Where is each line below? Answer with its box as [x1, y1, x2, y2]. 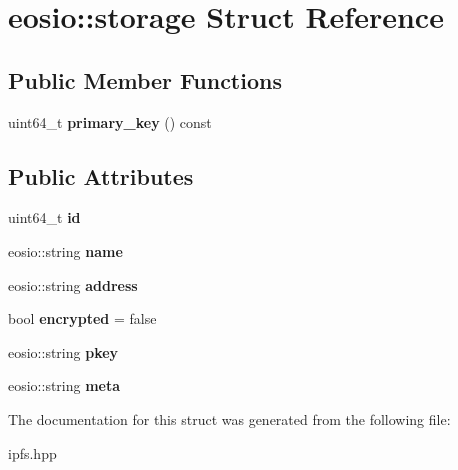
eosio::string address [8, 274, 138, 295]
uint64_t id [8, 207, 81, 228]
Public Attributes [8, 160, 194, 191]
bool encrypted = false [8, 308, 157, 329]
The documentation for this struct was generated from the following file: [8, 408, 451, 429]
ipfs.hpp [8, 442, 57, 463]
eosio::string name [8, 240, 123, 261]
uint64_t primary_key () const [8, 111, 212, 132]
